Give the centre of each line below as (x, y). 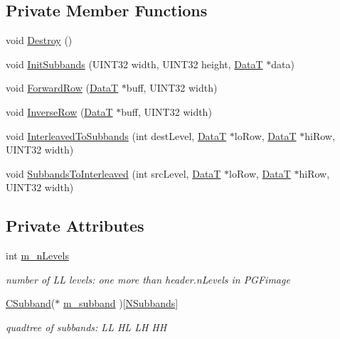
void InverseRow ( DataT (59, 111)
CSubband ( (31, 303)
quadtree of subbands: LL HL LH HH (86, 327)
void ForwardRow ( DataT (62, 88)
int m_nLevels (37, 255)
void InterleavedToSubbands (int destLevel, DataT (116, 135)
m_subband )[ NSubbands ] (121, 303)
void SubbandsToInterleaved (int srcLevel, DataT (113, 173)
